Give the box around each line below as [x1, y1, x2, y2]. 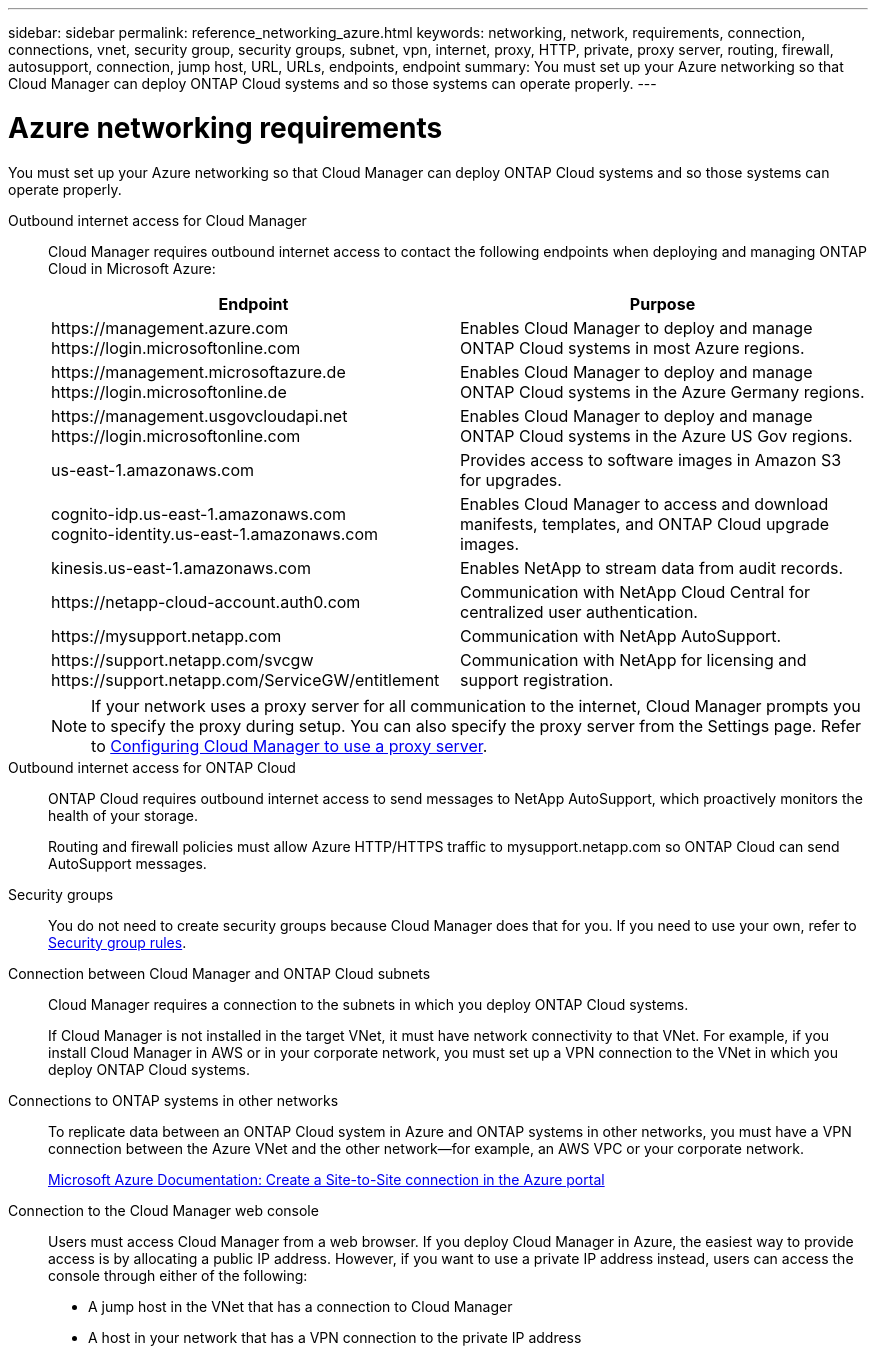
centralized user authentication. [460, 601, 698, 622]
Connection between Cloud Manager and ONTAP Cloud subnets [8, 964, 431, 982]
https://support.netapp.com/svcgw [51, 649, 314, 670]
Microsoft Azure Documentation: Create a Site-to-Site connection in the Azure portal [48, 1170, 605, 1188]
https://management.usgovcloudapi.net [51, 405, 348, 426]
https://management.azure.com [51, 317, 289, 338]
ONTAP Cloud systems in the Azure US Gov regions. [460, 425, 853, 446]
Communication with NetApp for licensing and [460, 649, 807, 670]
